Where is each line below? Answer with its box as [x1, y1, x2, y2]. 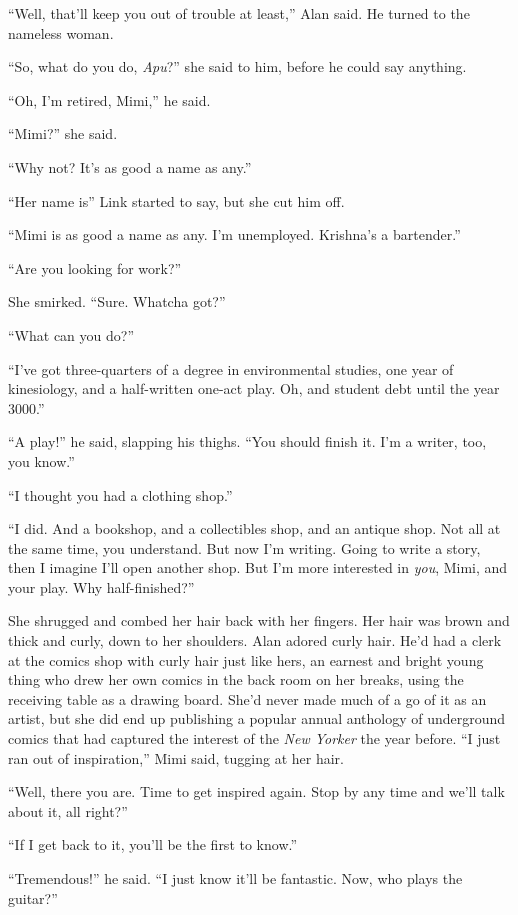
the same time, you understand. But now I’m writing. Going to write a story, [8, 537, 481, 558]
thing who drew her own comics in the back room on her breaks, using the [8, 669, 464, 690]
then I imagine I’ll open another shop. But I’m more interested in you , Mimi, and [8, 557, 508, 578]
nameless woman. [8, 22, 114, 43]
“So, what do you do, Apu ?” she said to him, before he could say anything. [8, 56, 467, 77]
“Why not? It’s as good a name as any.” [8, 156, 252, 177]
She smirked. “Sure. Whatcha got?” [8, 291, 226, 312]
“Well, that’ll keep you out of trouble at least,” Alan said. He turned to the [8, 3, 470, 23]
